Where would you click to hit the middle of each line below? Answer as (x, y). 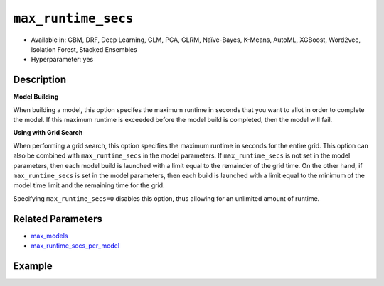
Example (33, 266)
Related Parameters (58, 219)
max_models (49, 236)
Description (40, 80)
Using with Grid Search (48, 133)
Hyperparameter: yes (62, 60)
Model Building (36, 97)
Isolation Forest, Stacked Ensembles (84, 49)
